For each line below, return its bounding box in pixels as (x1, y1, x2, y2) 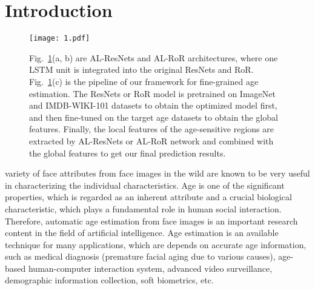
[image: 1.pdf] (29, 34, 90, 43)
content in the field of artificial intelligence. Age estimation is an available (5, 226, 279, 239)
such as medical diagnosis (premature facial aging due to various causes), (5, 250, 276, 263)
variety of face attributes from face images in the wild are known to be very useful (5, 167, 310, 180)
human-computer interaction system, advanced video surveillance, (28, 261, 273, 274)
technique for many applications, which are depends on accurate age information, (5, 238, 307, 251)
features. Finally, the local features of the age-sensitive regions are (29, 123, 274, 135)
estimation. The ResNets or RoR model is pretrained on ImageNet (29, 87, 276, 99)
